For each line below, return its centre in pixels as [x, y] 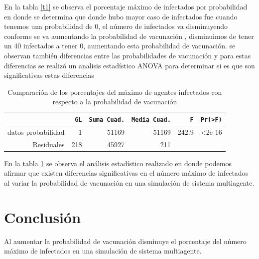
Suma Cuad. [107, 120]
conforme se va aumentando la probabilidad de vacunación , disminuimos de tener [129, 36]
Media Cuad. [151, 120]
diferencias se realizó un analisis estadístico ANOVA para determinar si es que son [129, 65]
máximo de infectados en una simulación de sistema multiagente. [103, 251]
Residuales [49, 144]
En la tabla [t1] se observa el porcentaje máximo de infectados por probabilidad [126, 6]
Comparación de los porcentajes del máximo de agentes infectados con [115, 92]
